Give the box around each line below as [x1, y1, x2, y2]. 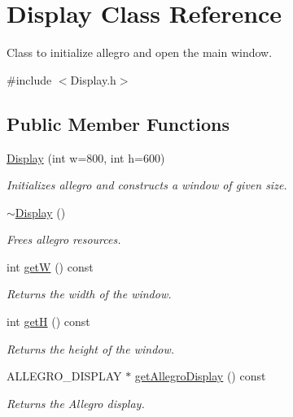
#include [7, 71, 52, 88]
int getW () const [7, 258, 94, 275]
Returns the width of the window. [7, 285, 172, 302]
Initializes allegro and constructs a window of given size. [7, 176, 287, 193]
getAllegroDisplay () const [134, 367, 266, 384]
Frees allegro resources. [7, 231, 121, 248]
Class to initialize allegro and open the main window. [7, 44, 273, 61]
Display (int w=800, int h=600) [7, 149, 165, 166]
